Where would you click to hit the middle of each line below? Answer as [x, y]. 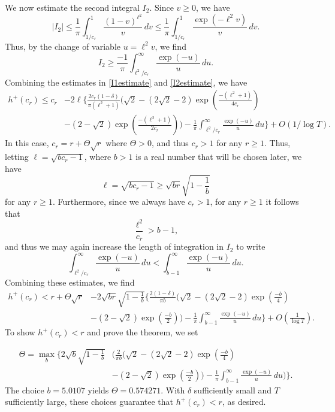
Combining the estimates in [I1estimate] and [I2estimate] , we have [126, 82]
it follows [282, 201]
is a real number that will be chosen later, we [219, 157]
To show [20, 332]
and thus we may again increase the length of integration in [114, 246]
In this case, [27, 143]
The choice [25, 390]
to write [251, 246]
